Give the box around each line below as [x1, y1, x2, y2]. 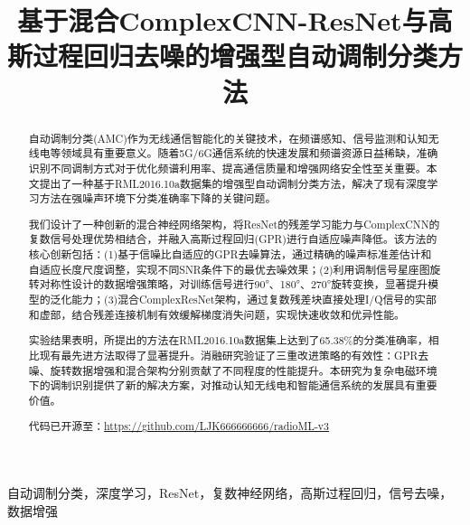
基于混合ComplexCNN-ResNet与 [17, 2, 428, 39]
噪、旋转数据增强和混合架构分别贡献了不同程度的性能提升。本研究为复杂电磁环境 [28, 362, 437, 378]
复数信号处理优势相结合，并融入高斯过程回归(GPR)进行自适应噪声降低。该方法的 [28, 231, 437, 247]
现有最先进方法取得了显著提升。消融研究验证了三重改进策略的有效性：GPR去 [39, 347, 429, 362]
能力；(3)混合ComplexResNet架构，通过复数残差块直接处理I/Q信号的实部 [71, 292, 437, 306]
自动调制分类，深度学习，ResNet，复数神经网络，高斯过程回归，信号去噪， [7, 483, 453, 502]
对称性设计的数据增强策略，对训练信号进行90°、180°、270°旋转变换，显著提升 [39, 277, 428, 292]
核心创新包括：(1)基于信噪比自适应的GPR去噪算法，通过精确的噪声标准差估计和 [28, 247, 432, 262]
